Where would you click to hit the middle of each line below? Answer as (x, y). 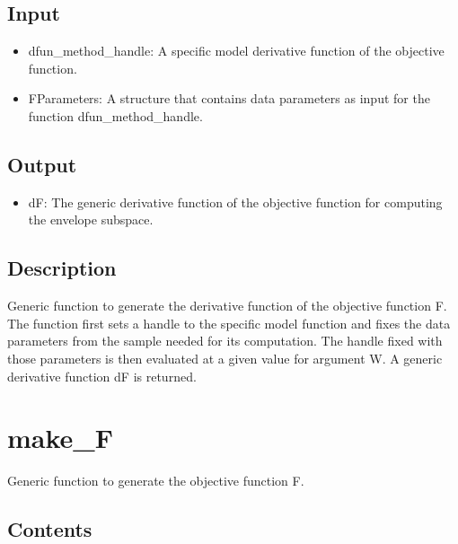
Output (42, 164)
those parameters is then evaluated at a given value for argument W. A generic (225, 358)
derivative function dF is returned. (102, 376)
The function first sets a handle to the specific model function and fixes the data (229, 323)
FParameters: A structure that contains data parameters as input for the (229, 98)
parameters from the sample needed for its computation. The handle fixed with (225, 341)
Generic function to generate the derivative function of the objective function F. (227, 306)
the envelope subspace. (91, 219)
